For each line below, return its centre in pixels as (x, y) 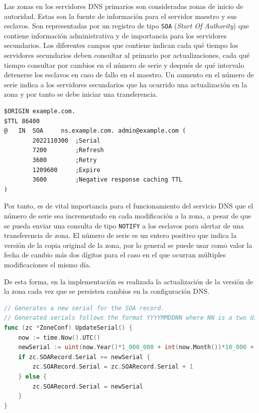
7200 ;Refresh (68, 150)
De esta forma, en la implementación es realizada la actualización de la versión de (129, 281)
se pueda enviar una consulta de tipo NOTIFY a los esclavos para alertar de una (124, 225)
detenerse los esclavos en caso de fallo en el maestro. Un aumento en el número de (129, 75)
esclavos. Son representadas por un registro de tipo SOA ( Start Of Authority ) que (127, 26)
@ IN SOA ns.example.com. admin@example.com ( (95, 131)
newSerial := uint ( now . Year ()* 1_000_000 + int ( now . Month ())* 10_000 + (136, 347)
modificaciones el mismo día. (48, 264)
